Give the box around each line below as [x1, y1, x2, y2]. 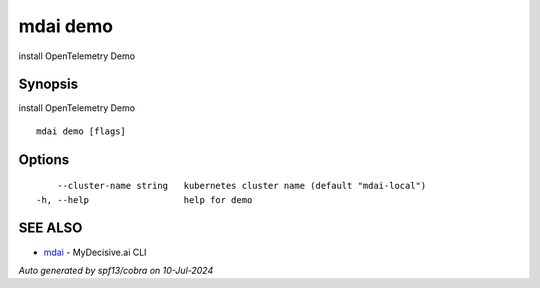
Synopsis [18, 76, 79, 93]
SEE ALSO [18, 220, 83, 237]
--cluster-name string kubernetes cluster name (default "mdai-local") [56, 180, 427, 192]
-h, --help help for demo [36, 194, 253, 205]
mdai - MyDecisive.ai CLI [43, 246, 147, 258]
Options [18, 151, 70, 168]
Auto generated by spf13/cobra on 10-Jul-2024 [18, 264, 214, 276]
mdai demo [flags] [36, 125, 127, 137]
